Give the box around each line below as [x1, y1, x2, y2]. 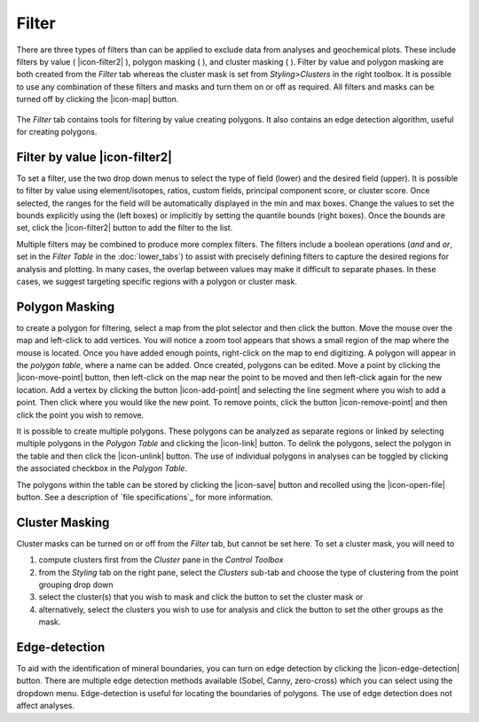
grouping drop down [38, 579, 114, 590]
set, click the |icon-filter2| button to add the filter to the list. [16, 223, 233, 233]
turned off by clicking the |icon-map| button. [16, 94, 179, 105]
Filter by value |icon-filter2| [16, 149, 173, 164]
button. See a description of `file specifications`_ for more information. [16, 491, 273, 502]
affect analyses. [16, 701, 75, 711]
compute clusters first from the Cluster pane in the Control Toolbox [38, 554, 284, 565]
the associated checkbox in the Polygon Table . [16, 463, 188, 474]
